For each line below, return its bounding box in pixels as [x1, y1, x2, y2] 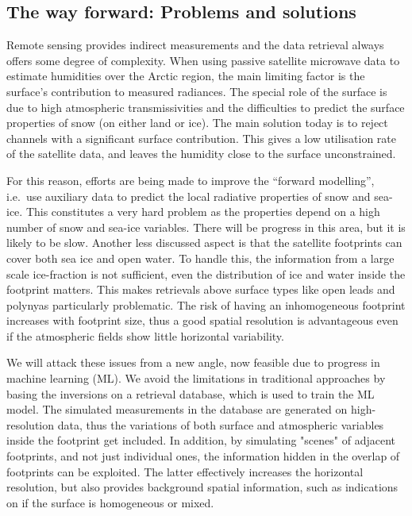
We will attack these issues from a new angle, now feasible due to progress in [6, 354, 380, 371]
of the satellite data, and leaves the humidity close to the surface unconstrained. [6, 145, 396, 162]
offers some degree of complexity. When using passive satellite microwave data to [6, 52, 400, 68]
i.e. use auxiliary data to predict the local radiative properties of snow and [6, 187, 371, 204]
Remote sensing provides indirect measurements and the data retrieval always [6, 37, 384, 53]
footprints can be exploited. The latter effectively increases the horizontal [6, 463, 364, 479]
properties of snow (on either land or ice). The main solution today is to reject [6, 114, 388, 131]
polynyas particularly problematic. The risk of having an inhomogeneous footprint [6, 296, 406, 313]
